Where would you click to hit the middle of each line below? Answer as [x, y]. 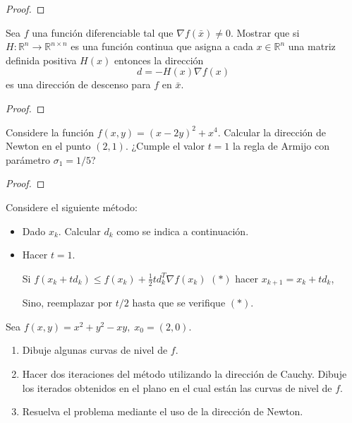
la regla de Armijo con [281, 146]
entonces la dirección [159, 60]
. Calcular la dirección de [272, 132]
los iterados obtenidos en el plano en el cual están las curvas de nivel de [177, 387]
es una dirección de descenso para [78, 84]
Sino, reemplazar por [67, 303]
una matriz [312, 46]
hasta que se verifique [179, 303]
